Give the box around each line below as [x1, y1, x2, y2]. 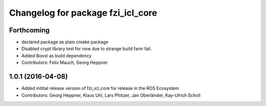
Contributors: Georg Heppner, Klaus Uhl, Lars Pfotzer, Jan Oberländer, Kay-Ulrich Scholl [21, 92, 200, 98]
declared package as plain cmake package [21, 39, 108, 45]
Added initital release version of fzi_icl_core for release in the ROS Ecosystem [21, 85, 179, 91]
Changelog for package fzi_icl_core [9, 7, 158, 18]
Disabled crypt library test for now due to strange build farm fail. [21, 46, 152, 52]
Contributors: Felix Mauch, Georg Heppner [21, 59, 108, 66]
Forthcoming [9, 26, 50, 34]
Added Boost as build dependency [21, 53, 92, 58]
